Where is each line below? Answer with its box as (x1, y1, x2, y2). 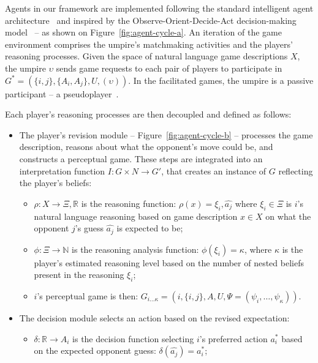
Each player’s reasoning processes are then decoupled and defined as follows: (5, 108, 292, 121)
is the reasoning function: (81, 196, 176, 209)
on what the (265, 209, 311, 222)
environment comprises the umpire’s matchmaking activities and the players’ (5, 37, 293, 50)
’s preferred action (199, 332, 268, 345)
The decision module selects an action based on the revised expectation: (19, 311, 290, 324)
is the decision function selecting (72, 332, 194, 345)
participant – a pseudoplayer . (5, 87, 119, 100)
